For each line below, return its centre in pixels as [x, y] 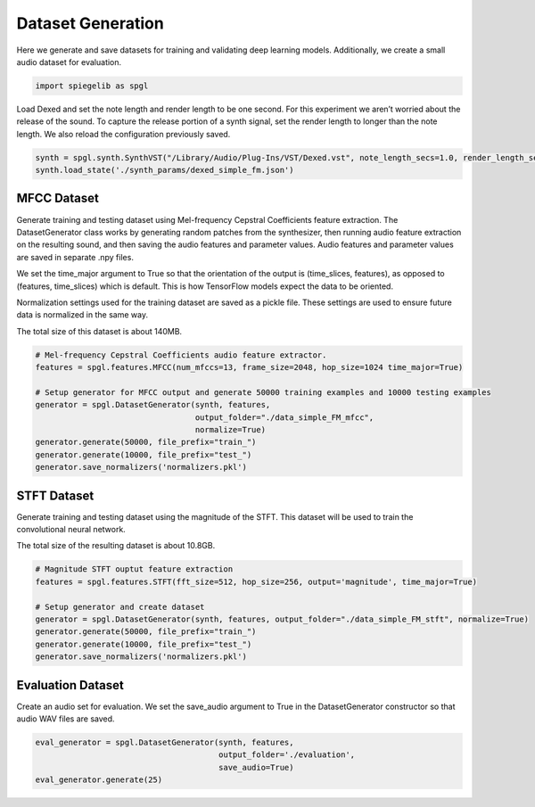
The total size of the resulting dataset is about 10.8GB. [116, 546]
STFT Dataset [55, 495]
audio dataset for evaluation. [69, 62]
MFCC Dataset [58, 198]
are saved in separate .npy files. [75, 257]
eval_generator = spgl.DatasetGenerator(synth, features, [165, 743]
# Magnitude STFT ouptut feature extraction [134, 569]
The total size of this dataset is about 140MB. [99, 331]
